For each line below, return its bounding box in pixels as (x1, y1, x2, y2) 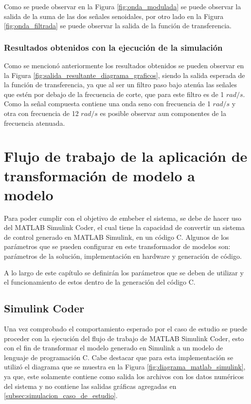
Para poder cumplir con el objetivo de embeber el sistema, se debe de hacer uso (4, 212, 241, 223)
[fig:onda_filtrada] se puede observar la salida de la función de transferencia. (4, 20, 232, 31)
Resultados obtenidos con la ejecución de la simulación (4, 41, 223, 53)
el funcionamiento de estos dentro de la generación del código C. (4, 277, 196, 287)
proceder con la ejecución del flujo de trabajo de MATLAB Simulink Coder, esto (4, 333, 244, 343)
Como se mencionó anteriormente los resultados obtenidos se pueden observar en (4, 60, 244, 70)
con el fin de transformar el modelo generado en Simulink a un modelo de (4, 343, 223, 353)
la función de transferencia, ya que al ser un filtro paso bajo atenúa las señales (4, 79, 237, 90)
